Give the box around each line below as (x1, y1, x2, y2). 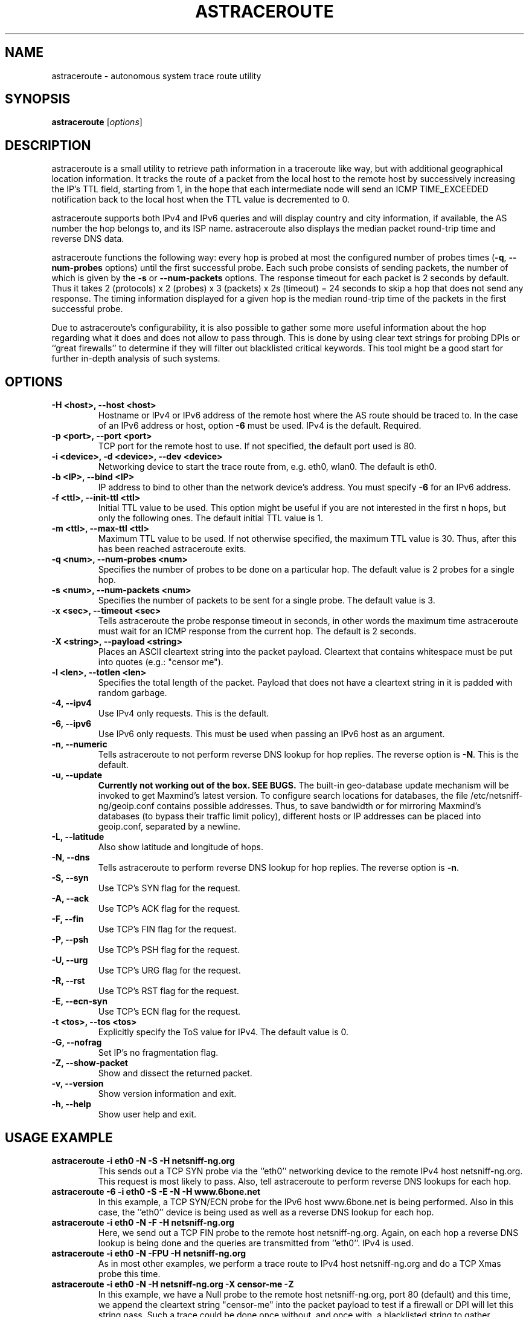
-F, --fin (51, 914, 84, 925)
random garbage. (98, 688, 167, 698)
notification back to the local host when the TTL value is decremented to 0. (51, 194, 350, 205)
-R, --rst (51, 975, 85, 986)
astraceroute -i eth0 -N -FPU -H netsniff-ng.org (51, 1247, 246, 1258)
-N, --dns (51, 852, 90, 863)
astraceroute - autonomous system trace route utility (51, 70, 261, 81)
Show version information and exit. (98, 1088, 237, 1099)
